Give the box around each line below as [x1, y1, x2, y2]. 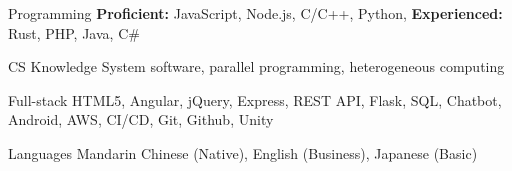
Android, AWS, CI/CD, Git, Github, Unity [8, 109, 274, 130]
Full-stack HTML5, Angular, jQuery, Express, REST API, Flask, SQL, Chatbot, [8, 89, 502, 110]
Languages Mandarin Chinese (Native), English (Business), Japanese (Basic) [8, 142, 478, 163]
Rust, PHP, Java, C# [8, 22, 140, 43]
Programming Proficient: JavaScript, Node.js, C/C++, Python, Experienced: [8, 3, 503, 23]
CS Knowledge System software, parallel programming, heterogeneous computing [8, 56, 505, 77]
